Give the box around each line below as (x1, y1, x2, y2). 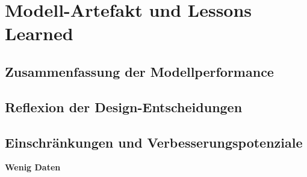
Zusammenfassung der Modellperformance (5, 62, 274, 80)
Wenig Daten (5, 161, 61, 173)
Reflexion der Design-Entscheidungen (5, 97, 243, 116)
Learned (5, 21, 73, 46)
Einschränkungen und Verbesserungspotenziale (5, 133, 303, 151)
